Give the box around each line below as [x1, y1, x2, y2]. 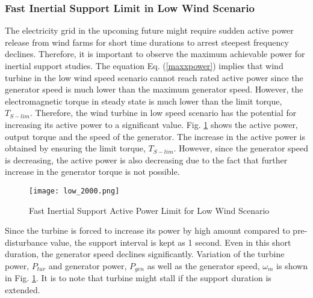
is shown [276, 259, 308, 272]
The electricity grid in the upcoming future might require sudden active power [5, 24, 294, 37]
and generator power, [48, 259, 127, 272]
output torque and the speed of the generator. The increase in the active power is [5, 130, 305, 142]
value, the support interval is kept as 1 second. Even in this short [50, 236, 291, 248]
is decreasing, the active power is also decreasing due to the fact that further [5, 153, 288, 166]
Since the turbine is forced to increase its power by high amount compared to [5, 224, 290, 237]
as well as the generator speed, [147, 259, 260, 272]
